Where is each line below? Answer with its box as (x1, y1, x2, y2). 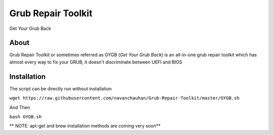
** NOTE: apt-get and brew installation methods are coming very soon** (9, 123, 161, 129)
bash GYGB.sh (9, 114, 42, 119)
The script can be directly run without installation (9, 85, 112, 91)
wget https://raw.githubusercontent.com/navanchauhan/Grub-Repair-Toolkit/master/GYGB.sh (9, 95, 239, 101)
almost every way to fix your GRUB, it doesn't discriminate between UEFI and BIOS (9, 59, 183, 65)
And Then (9, 104, 30, 110)
